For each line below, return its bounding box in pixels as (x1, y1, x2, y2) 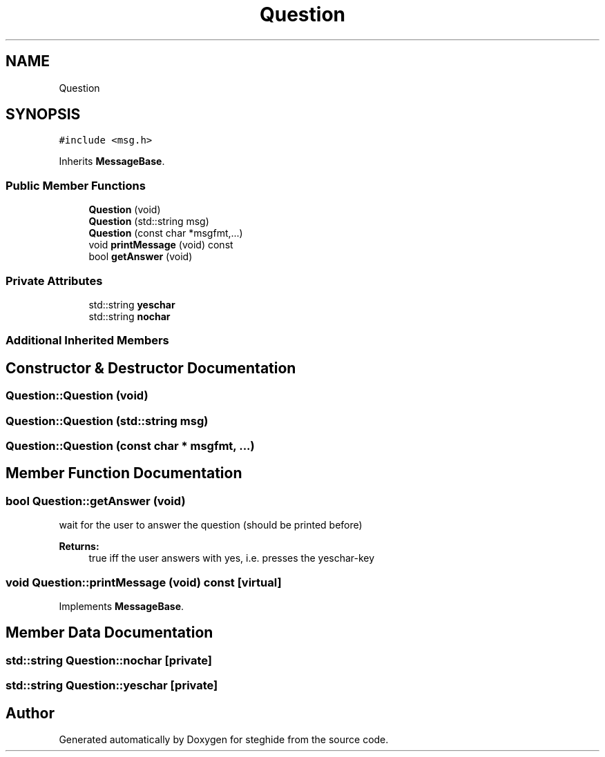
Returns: (59, 540, 99, 553)
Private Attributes (6, 273, 103, 288)
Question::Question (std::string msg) (6, 413, 209, 428)
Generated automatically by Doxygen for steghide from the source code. (59, 733, 389, 745)
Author (6, 704, 55, 722)
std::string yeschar (88, 298, 175, 311)
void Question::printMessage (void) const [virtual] (6, 575, 282, 589)
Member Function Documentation (6, 464, 242, 482)
